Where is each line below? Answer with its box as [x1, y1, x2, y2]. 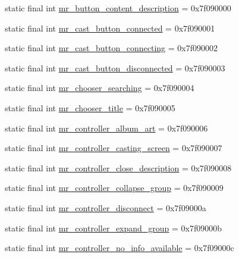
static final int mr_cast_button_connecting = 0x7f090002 [5, 42, 218, 54]
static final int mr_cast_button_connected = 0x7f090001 [5, 21, 215, 34]
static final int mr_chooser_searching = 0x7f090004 [5, 82, 194, 94]
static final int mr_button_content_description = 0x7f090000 [5, 2, 231, 14]
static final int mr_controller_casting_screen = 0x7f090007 [5, 142, 222, 154]
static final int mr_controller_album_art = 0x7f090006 [5, 121, 208, 134]
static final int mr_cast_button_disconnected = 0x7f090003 [5, 61, 225, 74]
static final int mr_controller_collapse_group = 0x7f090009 [5, 181, 224, 194]
